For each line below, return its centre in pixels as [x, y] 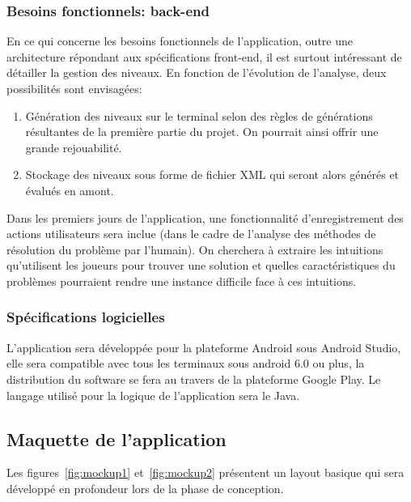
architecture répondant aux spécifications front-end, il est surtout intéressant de [204, 56]
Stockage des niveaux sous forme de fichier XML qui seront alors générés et [212, 174]
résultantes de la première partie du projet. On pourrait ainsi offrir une [202, 132]
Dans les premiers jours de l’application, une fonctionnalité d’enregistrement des [205, 217]
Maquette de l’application [117, 438]
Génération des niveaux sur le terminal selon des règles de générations [199, 115]
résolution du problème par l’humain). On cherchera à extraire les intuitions [195, 249]
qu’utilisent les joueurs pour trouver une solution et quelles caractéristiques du [201, 265]
